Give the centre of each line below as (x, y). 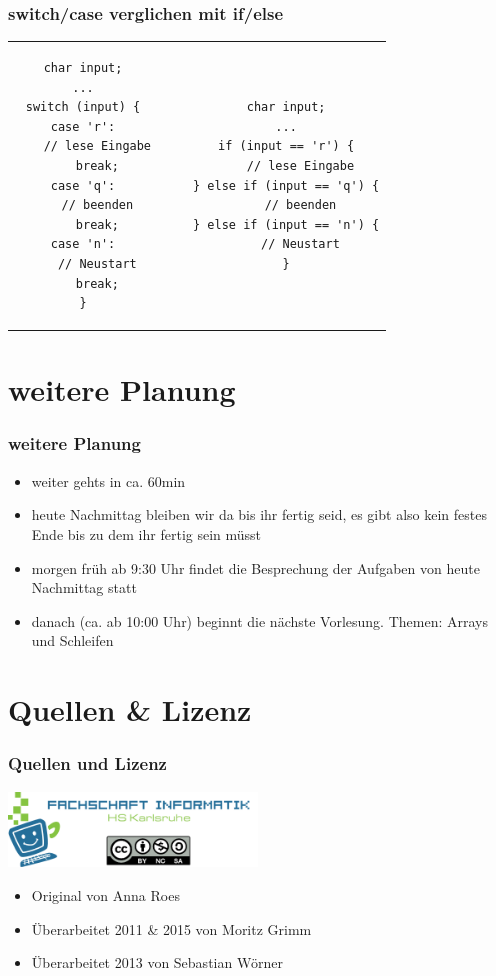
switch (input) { (83, 107)
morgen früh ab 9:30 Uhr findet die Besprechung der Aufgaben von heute (255, 567)
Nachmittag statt (84, 587)
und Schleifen (72, 640)
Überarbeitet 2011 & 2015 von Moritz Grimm (171, 928)
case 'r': (83, 126)
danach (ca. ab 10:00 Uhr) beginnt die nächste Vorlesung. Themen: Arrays (259, 620)
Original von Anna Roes (105, 894)
